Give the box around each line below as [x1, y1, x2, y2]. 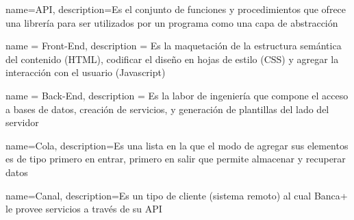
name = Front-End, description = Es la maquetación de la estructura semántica [5, 38, 342, 53]
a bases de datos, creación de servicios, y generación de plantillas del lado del [5, 101, 329, 116]
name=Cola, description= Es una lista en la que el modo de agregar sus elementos [5, 138, 349, 152]
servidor [5, 115, 39, 130]
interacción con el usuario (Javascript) [5, 65, 166, 80]
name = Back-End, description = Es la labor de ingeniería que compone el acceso [5, 88, 349, 102]
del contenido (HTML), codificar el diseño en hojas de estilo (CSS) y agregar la [5, 51, 339, 66]
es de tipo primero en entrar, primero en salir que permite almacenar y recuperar [5, 151, 346, 166]
